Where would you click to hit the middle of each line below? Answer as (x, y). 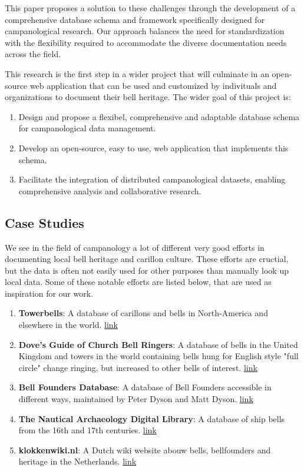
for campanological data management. (87, 128)
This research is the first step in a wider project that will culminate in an (137, 73)
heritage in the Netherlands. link (77, 461)
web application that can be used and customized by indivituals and (153, 85)
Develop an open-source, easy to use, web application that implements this (153, 147)
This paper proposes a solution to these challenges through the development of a (150, 8)
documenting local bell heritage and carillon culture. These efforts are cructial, (147, 259)
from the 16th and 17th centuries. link (87, 430)
